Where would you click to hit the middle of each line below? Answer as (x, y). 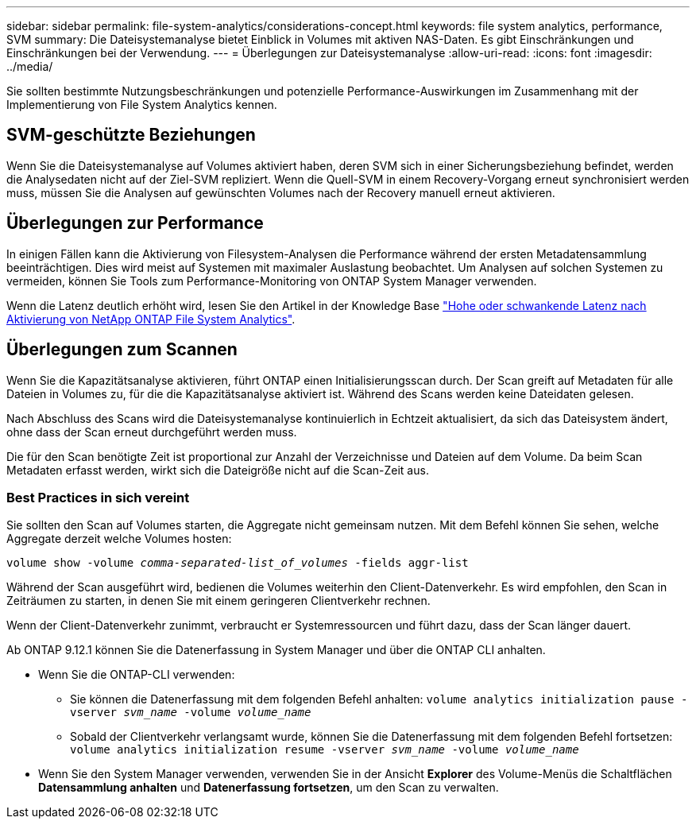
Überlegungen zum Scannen (122, 350)
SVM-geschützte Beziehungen (131, 135)
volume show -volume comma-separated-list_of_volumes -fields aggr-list (238, 563)
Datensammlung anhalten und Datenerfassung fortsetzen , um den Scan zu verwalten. (269, 788)
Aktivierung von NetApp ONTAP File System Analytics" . (151, 319)
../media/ (30, 66)
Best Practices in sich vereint (98, 497)
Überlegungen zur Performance (135, 223)
